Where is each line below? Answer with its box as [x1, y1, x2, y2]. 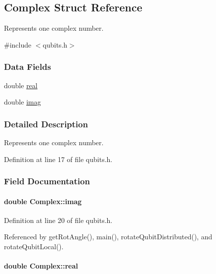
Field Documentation [4, 175, 90, 187]
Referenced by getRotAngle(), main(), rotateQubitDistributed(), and [4, 231, 213, 242]
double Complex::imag [4, 196, 82, 206]
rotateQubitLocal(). [4, 241, 64, 252]
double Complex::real [4, 261, 78, 271]
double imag [4, 97, 41, 107]
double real [4, 80, 38, 90]
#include [4, 39, 32, 50]
